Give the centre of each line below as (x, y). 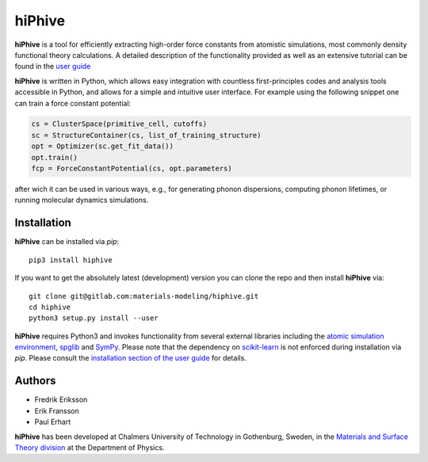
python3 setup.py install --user (94, 318)
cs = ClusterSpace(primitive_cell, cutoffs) (119, 124)
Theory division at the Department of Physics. (90, 447)
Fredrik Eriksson (61, 399)
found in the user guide (53, 67)
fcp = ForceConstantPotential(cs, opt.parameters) (132, 169)
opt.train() (55, 157)
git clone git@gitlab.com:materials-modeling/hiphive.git (144, 296)
